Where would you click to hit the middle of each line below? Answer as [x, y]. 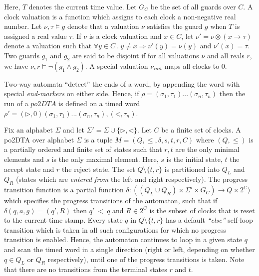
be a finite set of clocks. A [201, 130]
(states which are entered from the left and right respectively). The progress [132, 179]
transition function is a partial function [64, 190]
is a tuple [98, 139]
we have [16, 66]
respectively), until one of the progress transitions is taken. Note [146, 259]
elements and [24, 159]
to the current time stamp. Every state [63, 220]
